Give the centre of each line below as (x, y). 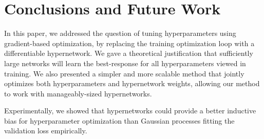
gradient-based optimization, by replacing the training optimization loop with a (129, 43)
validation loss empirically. (46, 131)
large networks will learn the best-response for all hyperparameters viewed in (125, 63)
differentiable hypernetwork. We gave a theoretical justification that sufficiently (129, 53)
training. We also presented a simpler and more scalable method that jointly (124, 73)
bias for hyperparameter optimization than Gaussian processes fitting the (119, 120)
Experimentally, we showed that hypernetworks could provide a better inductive (130, 111)
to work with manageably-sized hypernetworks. (78, 93)
